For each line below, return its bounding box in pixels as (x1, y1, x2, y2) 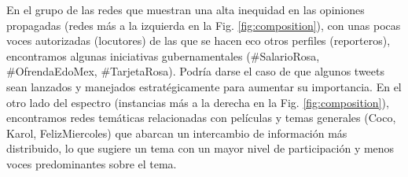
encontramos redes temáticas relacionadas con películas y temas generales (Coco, (6, 109, 396, 126)
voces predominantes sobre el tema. (6, 155, 177, 171)
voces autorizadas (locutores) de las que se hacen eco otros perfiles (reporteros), (6, 32, 391, 49)
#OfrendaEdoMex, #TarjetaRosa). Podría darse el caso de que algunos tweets (6, 63, 384, 79)
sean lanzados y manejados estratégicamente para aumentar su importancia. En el (6, 78, 402, 94)
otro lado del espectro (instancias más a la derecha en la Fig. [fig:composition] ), (6, 94, 389, 110)
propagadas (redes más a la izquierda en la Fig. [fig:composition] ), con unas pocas (6, 17, 401, 33)
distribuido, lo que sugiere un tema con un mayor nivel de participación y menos (6, 140, 395, 157)
